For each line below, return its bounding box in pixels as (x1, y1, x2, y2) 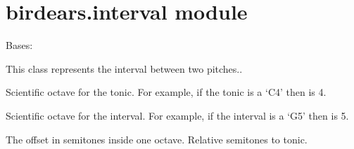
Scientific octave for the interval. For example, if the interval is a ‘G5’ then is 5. (6, 108, 349, 122)
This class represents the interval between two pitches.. (6, 61, 243, 76)
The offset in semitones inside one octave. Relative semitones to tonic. (6, 132, 308, 146)
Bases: (6, 38, 33, 52)
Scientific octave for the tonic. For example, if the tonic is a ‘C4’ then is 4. (6, 85, 327, 99)
